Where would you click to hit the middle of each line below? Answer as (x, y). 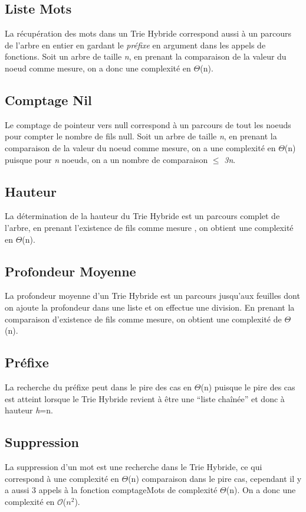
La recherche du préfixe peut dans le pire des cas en (98, 387)
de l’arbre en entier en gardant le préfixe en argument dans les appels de (135, 45)
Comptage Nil (48, 100)
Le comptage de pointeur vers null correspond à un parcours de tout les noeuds (148, 124)
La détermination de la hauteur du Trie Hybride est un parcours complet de (142, 216)
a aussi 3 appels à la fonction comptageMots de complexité (111, 490)
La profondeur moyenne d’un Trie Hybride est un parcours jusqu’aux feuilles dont (152, 296)
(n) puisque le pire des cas (248, 387)
